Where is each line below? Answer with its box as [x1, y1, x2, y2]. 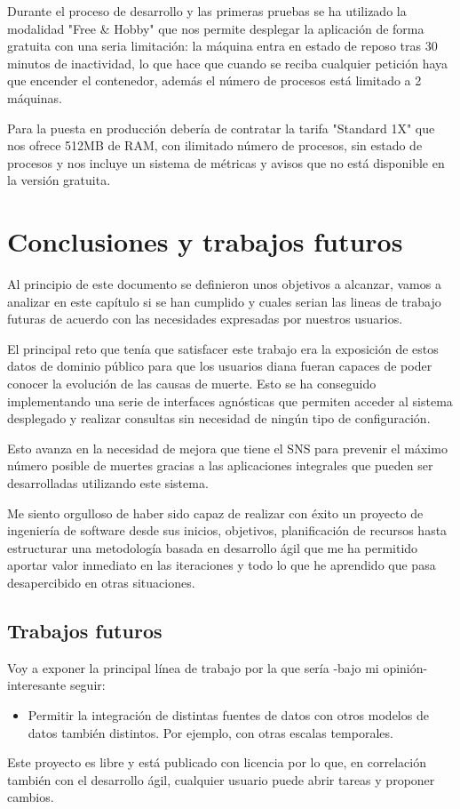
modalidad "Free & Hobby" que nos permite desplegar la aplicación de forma [7, 19, 424, 37]
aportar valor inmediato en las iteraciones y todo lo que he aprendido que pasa [7, 556, 436, 574]
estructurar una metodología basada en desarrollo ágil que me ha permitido [7, 538, 418, 557]
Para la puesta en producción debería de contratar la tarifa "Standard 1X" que [7, 118, 435, 137]
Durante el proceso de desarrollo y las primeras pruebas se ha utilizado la [7, 2, 407, 20]
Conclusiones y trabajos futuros [7, 223, 403, 260]
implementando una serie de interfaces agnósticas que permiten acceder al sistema [7, 391, 453, 410]
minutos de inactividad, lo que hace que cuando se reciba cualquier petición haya [7, 53, 448, 72]
